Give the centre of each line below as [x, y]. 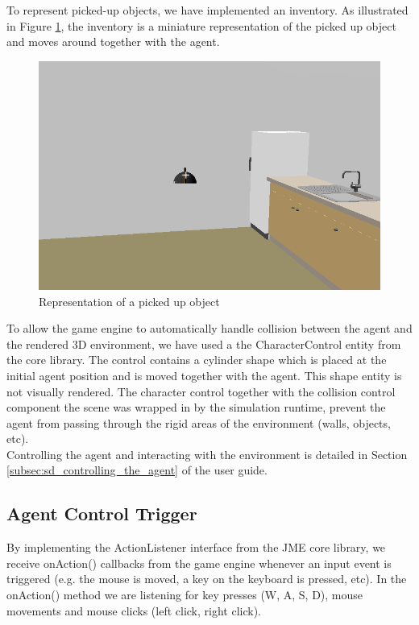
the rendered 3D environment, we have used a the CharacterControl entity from [204, 344]
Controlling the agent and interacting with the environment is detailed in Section [207, 454]
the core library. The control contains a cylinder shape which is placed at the [197, 360]
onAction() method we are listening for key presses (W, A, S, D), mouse [185, 595]
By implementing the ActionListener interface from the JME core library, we [196, 547]
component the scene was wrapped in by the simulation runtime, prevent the [196, 407]
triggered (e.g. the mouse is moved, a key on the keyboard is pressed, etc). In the [207, 579]
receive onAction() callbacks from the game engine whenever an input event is [199, 563]
